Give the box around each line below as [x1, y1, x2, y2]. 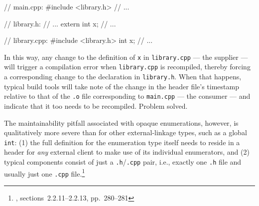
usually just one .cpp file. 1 [4, 167, 85, 179]
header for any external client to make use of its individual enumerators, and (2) [4, 147, 250, 157]
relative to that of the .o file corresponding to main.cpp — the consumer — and [4, 91, 251, 101]
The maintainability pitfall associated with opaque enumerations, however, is [4, 117, 239, 128]
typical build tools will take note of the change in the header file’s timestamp [4, 81, 239, 91]
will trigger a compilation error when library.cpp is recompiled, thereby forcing [4, 61, 251, 72]
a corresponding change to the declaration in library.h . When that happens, [4, 71, 242, 82]
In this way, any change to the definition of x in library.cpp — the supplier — [4, 51, 248, 62]
